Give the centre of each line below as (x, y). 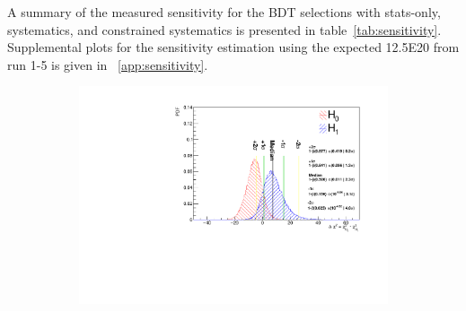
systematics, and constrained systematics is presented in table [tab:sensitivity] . (224, 29)
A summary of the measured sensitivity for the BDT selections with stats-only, (224, 12)
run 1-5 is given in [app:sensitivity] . (108, 64)
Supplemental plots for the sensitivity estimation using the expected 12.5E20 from (233, 47)
